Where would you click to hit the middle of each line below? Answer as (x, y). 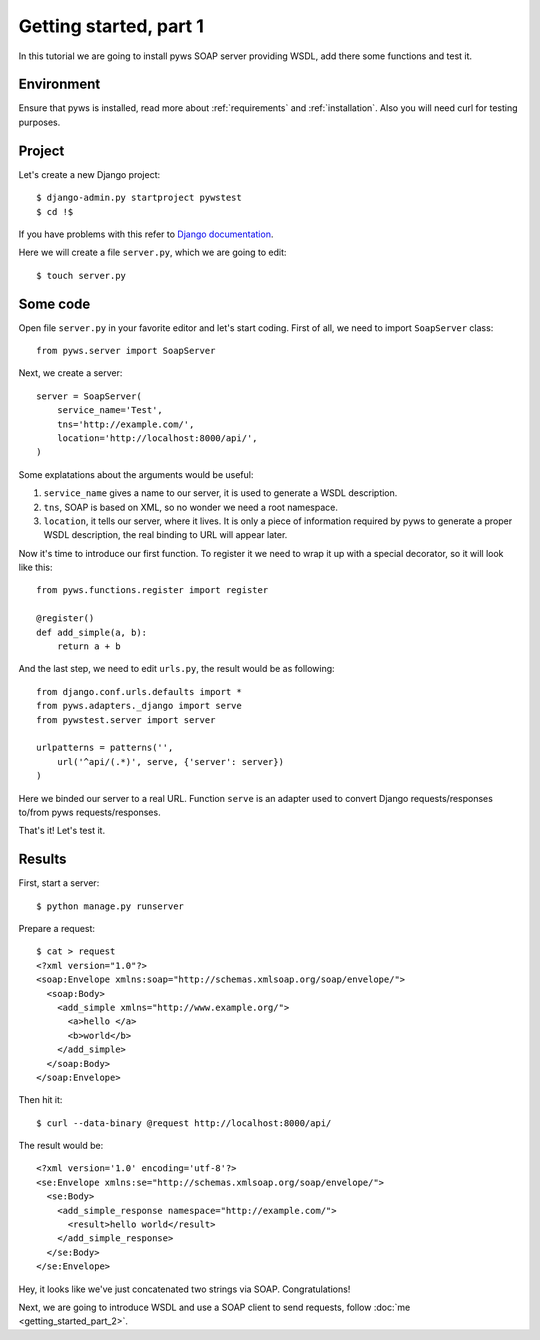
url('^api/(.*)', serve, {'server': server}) (170, 761)
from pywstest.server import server (126, 719)
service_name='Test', (110, 410)
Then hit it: (40, 1100)
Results (42, 859)
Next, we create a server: (70, 373)
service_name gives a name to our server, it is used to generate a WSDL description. (220, 493)
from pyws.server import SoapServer (126, 350)
